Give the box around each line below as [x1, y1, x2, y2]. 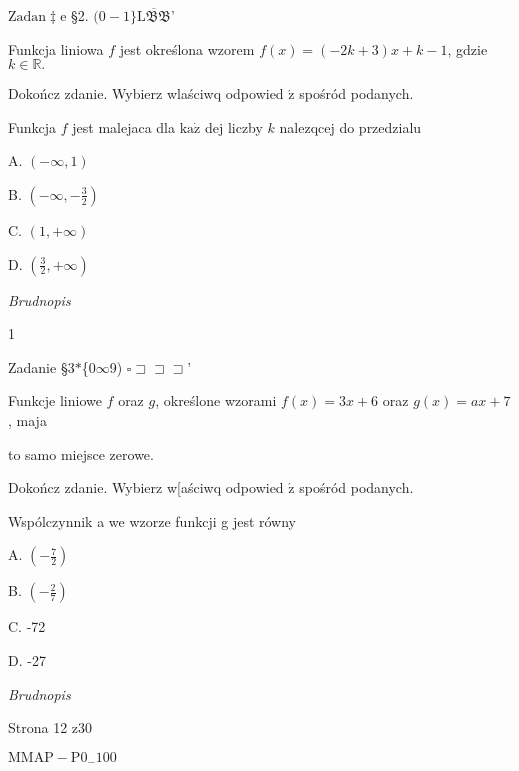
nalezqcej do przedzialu [279, 116, 422, 137]
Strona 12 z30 [8, 717, 93, 738]
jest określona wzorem [119, 38, 255, 59]
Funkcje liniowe [8, 390, 102, 411]
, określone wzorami [155, 390, 277, 411]
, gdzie [447, 38, 488, 59]
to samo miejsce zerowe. [8, 443, 154, 464]
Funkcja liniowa [8, 38, 104, 59]
